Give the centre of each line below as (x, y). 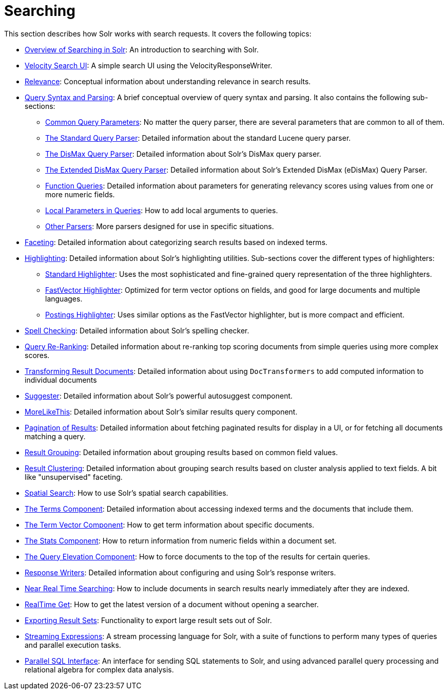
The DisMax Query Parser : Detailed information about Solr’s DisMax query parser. (183, 154)
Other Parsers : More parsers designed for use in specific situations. (160, 226)
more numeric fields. (80, 194)
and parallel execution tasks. (73, 645)
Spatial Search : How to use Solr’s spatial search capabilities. (126, 493)
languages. (64, 298)
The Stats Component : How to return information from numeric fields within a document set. (181, 540)
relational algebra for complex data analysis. (99, 669)
